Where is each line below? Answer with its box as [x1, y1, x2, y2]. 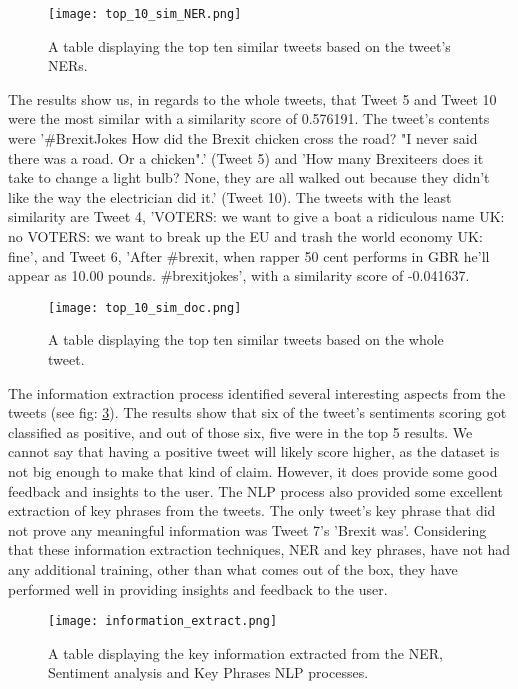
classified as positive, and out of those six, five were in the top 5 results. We [8, 421, 473, 442]
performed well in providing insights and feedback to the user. [8, 578, 388, 599]
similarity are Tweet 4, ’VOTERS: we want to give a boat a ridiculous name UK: [8, 206, 505, 227]
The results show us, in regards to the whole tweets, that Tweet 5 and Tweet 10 [8, 88, 497, 109]
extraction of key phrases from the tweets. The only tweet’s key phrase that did [8, 500, 496, 521]
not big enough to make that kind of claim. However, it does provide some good [8, 461, 498, 481]
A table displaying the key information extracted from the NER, [48, 642, 443, 663]
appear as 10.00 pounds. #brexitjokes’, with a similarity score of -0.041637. [8, 265, 470, 286]
